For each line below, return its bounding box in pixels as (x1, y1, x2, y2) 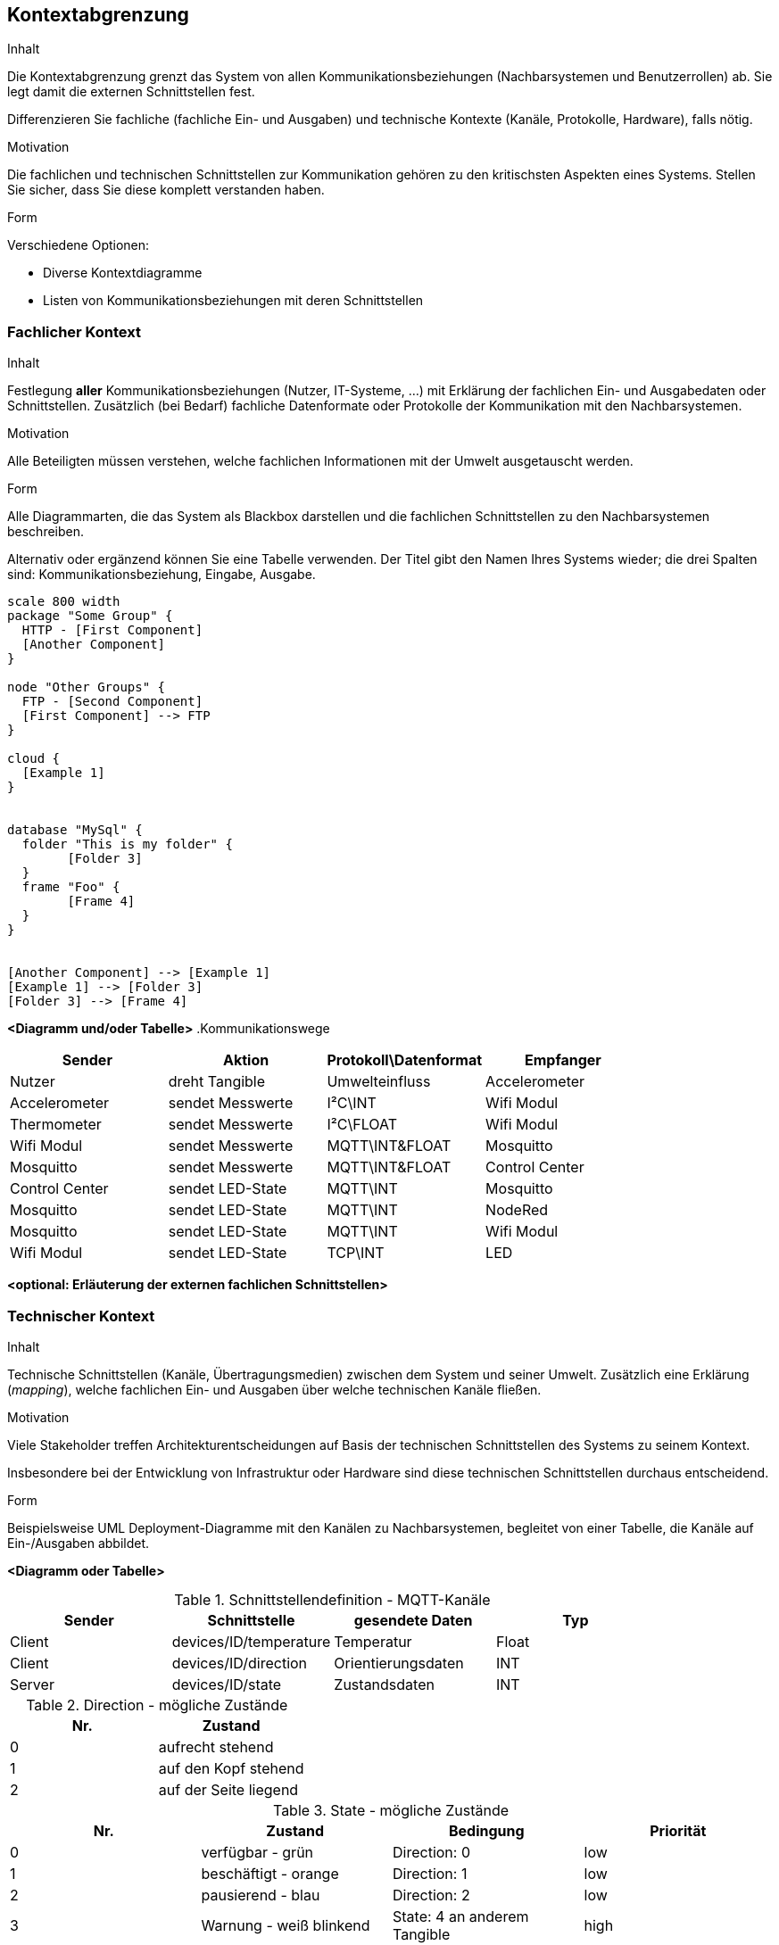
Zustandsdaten (334, 1675, 435, 1693)
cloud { (7, 751, 61, 766)
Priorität (650, 1821, 707, 1840)
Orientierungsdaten (334, 1653, 464, 1672)
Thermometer (10, 1115, 102, 1134)
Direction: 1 (393, 1864, 468, 1883)
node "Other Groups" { (7, 680, 166, 695)
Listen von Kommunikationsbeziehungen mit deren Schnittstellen (43, 293, 424, 309)
